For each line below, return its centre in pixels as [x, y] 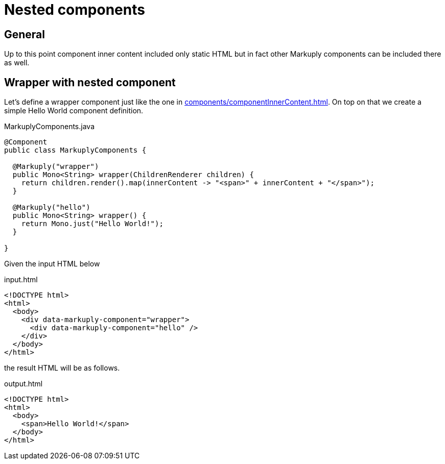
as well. [17, 63]
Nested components [75, 10]
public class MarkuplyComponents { [75, 150]
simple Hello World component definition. [74, 111]
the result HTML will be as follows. [62, 368]
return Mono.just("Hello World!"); [92, 224]
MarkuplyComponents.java [49, 127]
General [25, 34]
